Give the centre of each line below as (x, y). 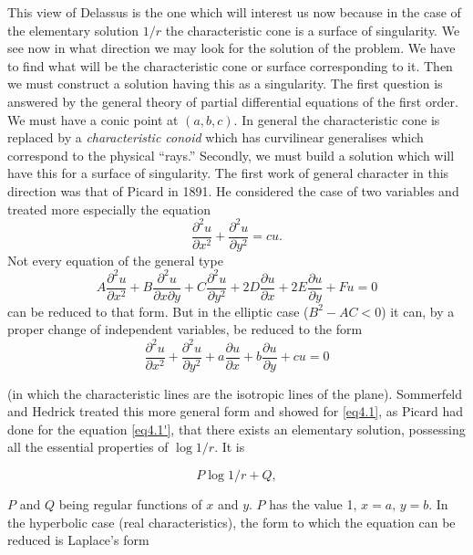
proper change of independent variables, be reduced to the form (185, 329)
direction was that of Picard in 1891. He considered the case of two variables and (233, 190)
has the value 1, (313, 503)
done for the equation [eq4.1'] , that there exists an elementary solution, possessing (236, 429)
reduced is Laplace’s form (78, 540)
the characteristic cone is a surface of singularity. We (313, 30)
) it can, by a (418, 311)
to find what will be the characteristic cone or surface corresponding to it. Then (230, 65)
